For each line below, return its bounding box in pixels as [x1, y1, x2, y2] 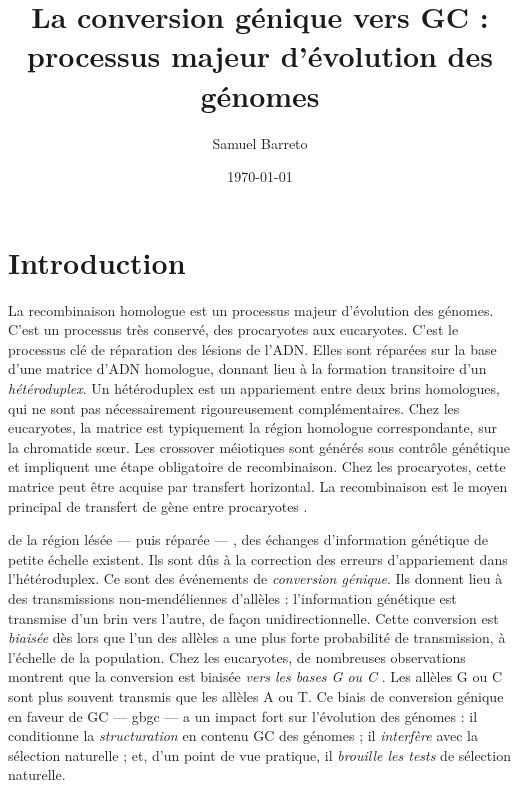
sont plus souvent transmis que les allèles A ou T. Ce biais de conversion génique [8, 685, 504, 706]
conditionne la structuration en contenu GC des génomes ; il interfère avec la [8, 725, 478, 746]
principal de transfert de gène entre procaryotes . [8, 495, 308, 516]
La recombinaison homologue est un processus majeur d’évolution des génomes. [8, 299, 494, 320]
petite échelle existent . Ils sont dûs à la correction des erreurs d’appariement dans [8, 548, 508, 569]
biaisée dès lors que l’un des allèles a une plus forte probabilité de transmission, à [8, 627, 506, 648]
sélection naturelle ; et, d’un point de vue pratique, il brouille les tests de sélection [8, 744, 511, 765]
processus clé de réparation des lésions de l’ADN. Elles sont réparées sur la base [8, 338, 497, 359]
